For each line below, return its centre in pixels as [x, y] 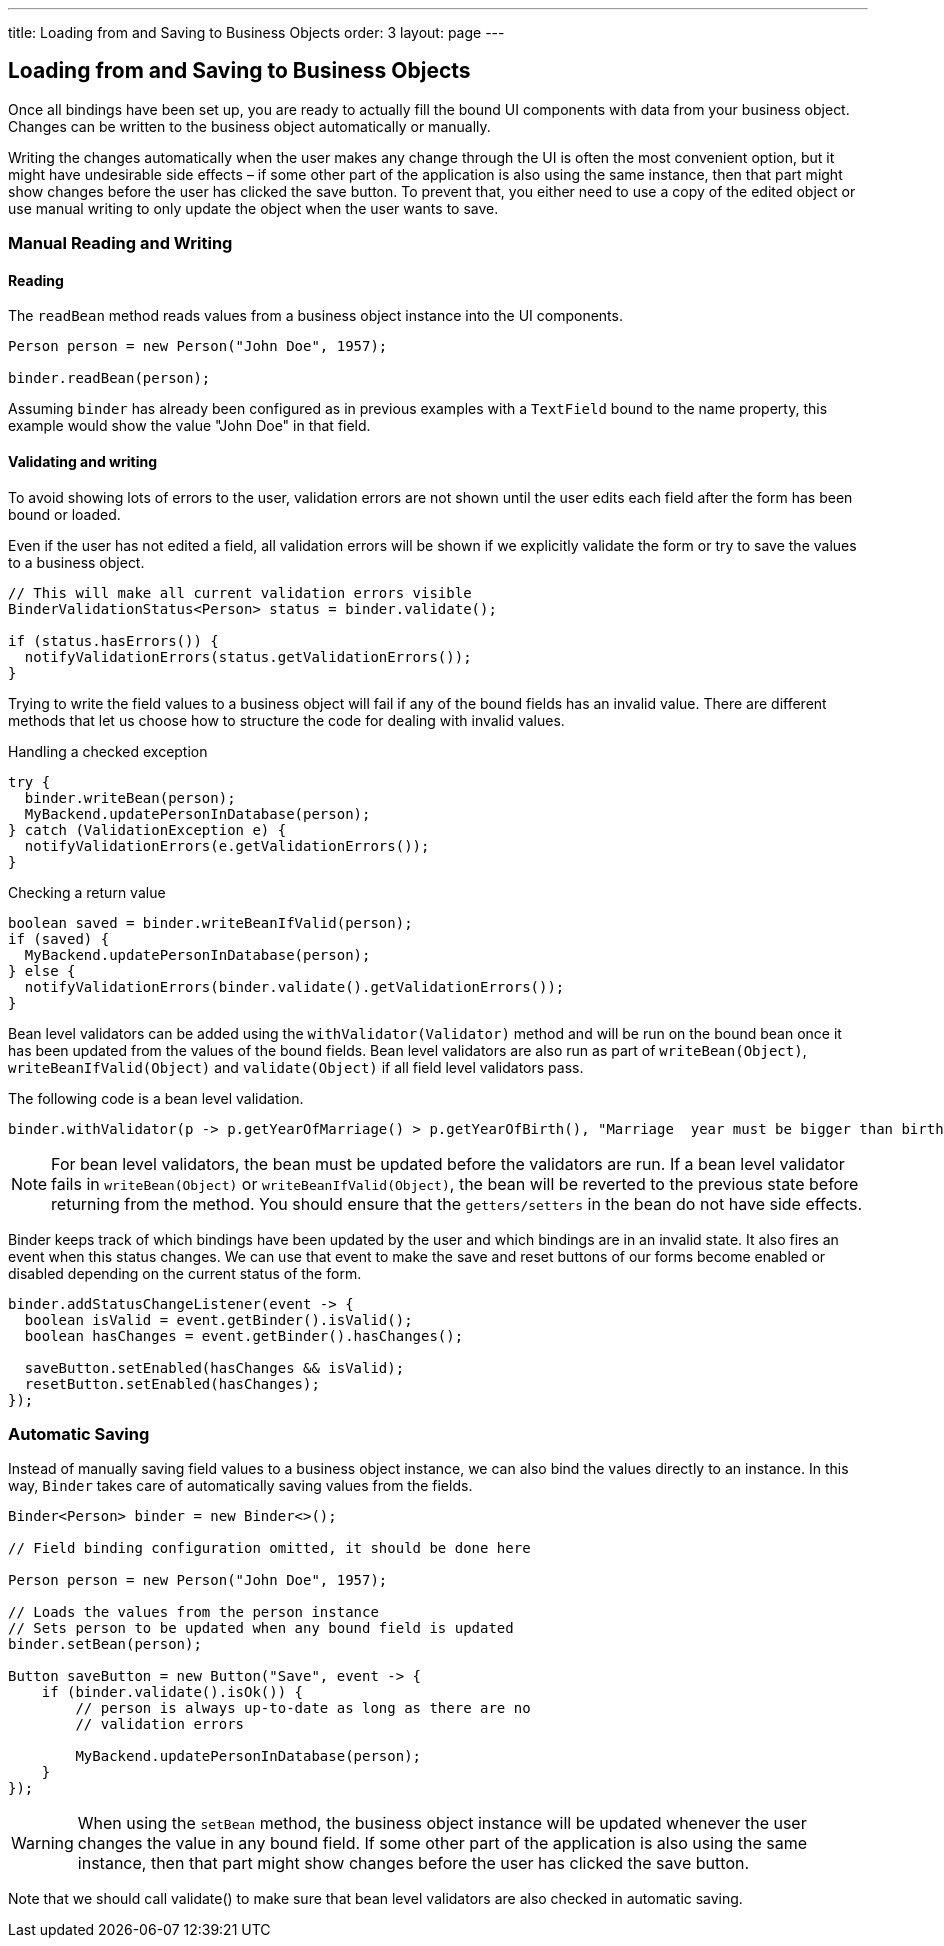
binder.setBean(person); [105, 1644]
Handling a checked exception [108, 751]
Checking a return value [87, 892]
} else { [42, 970]
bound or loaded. [64, 514]
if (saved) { [59, 938]
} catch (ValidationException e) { [147, 829]
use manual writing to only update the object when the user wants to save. [253, 208]
